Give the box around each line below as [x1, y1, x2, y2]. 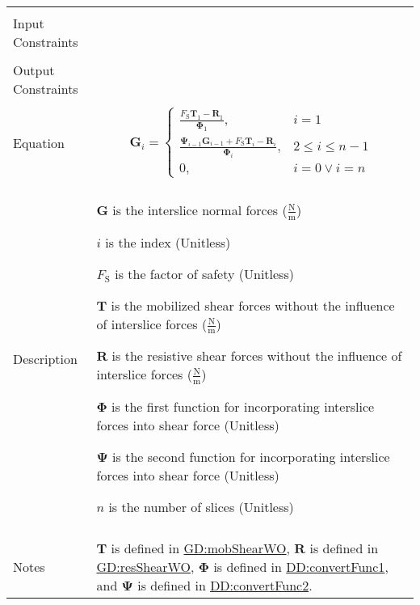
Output [13, 61, 55, 79]
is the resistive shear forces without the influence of [111, 346, 402, 366]
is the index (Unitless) [105, 232, 231, 252]
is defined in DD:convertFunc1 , [213, 556, 388, 576]
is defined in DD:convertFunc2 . [137, 575, 313, 594]
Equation [13, 133, 65, 153]
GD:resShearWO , [96, 556, 195, 576]
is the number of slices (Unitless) [108, 497, 294, 516]
